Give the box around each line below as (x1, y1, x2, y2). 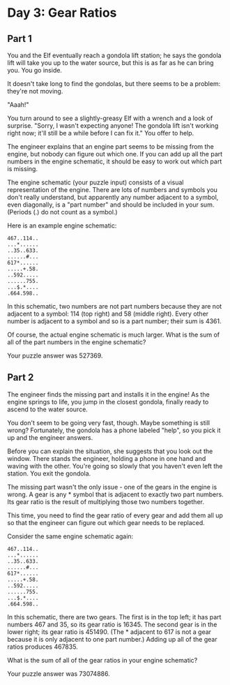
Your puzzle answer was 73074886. (7, 669, 110, 678)
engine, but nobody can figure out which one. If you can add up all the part (7, 150, 223, 158)
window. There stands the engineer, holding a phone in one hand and (7, 454, 206, 462)
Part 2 (7, 371, 34, 383)
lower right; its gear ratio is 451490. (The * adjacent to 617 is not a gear (7, 627, 211, 636)
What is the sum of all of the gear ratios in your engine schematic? (7, 656, 198, 664)
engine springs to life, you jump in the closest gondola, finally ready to (7, 397, 209, 406)
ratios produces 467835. (7, 642, 78, 651)
